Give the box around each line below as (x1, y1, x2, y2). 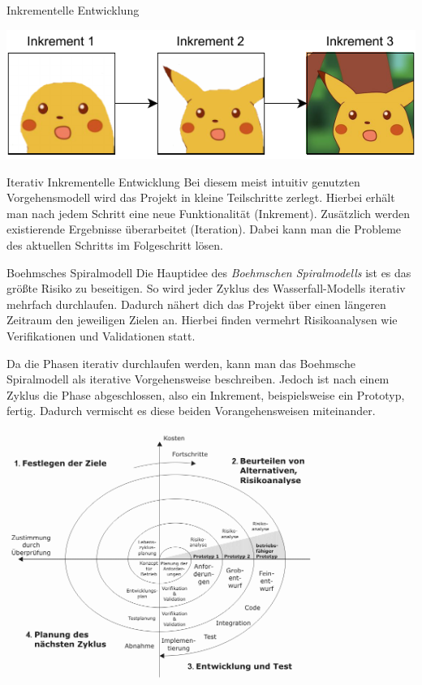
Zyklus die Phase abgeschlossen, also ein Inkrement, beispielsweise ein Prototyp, (6, 386, 405, 403)
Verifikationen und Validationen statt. (6, 328, 196, 345)
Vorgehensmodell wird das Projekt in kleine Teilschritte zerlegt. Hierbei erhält (6, 189, 395, 206)
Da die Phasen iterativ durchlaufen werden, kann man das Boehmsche (6, 354, 355, 371)
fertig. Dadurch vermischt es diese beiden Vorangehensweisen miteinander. (6, 402, 376, 419)
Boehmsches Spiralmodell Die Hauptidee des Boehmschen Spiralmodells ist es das (6, 263, 411, 280)
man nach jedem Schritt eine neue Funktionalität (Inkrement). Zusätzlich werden (6, 204, 411, 221)
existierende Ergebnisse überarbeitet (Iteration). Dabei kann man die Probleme (6, 220, 402, 238)
